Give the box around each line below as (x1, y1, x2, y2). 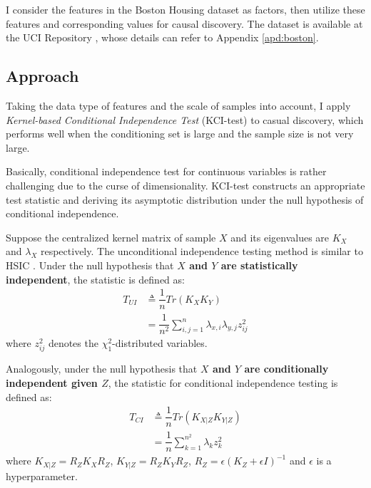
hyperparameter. (6, 468, 78, 483)
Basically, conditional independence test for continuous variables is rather (6, 164, 327, 179)
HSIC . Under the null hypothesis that (6, 257, 174, 272)
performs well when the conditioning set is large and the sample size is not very (6, 126, 354, 141)
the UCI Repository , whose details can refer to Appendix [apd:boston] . (6, 30, 319, 45)
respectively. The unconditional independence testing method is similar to (40, 244, 363, 259)
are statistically (220, 257, 298, 272)
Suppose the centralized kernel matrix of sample (6, 229, 216, 244)
